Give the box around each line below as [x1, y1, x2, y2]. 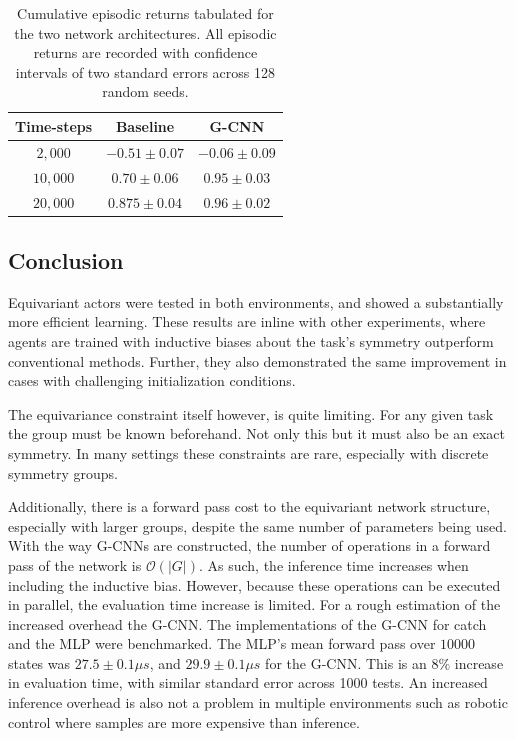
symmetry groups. [8, 462, 118, 483]
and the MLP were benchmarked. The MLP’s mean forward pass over [8, 633, 436, 654]
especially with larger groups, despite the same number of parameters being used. [8, 515, 507, 536]
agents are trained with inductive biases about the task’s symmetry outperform [8, 330, 494, 351]
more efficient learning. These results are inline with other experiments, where [8, 311, 486, 332]
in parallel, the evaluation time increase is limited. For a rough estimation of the [8, 594, 501, 615]
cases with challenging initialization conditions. [8, 370, 296, 391]
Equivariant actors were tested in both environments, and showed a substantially [8, 291, 504, 312]
